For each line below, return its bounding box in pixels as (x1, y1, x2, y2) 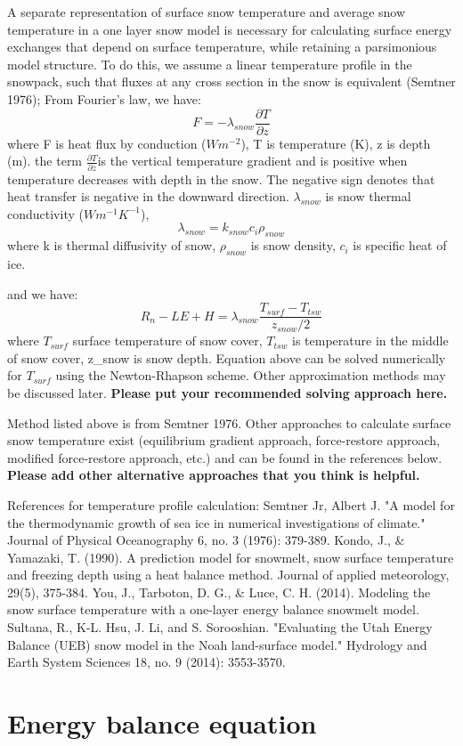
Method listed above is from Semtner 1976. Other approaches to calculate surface (7, 413, 451, 432)
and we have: (7, 284, 78, 303)
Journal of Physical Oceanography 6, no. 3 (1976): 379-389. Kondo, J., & (7, 531, 405, 549)
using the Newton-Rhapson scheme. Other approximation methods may (55, 366, 446, 385)
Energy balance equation (7, 705, 317, 742)
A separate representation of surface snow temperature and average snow (7, 3, 406, 20)
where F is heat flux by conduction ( (7, 134, 207, 152)
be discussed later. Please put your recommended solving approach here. (7, 383, 448, 401)
